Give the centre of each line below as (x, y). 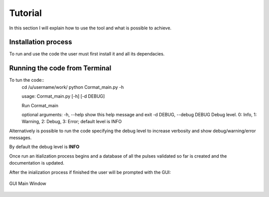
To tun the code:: (27, 80)
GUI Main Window (28, 184)
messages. (20, 138)
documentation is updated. (37, 163)
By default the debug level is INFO (44, 147)
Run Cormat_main (40, 105)
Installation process (41, 42)
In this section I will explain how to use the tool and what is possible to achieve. (90, 28)
